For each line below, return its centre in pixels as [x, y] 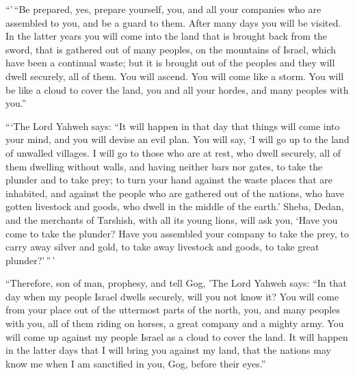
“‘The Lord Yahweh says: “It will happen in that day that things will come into [173, 126]
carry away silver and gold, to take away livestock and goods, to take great [162, 247]
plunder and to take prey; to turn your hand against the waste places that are [169, 180]
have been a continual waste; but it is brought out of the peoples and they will [170, 63]
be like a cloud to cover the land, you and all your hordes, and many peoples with [177, 89]
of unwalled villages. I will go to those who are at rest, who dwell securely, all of [173, 152]
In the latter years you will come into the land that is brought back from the [167, 36]
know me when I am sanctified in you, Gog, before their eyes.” [136, 363]
